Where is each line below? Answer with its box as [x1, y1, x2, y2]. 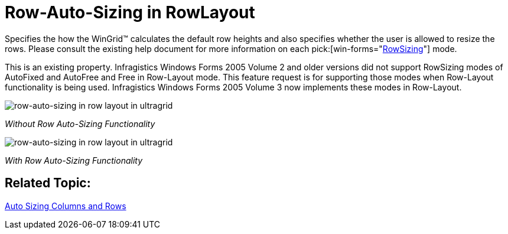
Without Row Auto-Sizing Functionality [5, 118, 155, 129]
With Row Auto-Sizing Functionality [5, 155, 143, 165]
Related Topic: [5, 175, 91, 191]
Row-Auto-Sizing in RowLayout [5, 2, 255, 22]
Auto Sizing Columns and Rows [5, 200, 126, 211]
